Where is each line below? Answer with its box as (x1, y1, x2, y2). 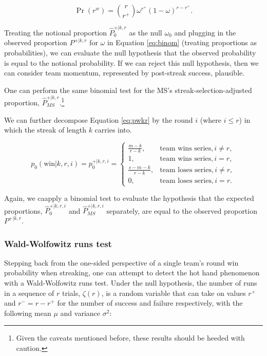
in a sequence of (4, 287, 54, 298)
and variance (60, 307, 101, 318)
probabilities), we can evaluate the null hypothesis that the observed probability (4, 47, 256, 58)
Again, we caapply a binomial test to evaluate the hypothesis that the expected (4, 193, 254, 203)
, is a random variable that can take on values (101, 287, 246, 298)
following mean (4, 307, 51, 318)
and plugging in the (174, 27, 236, 38)
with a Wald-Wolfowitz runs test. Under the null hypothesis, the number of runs (4, 277, 257, 288)
